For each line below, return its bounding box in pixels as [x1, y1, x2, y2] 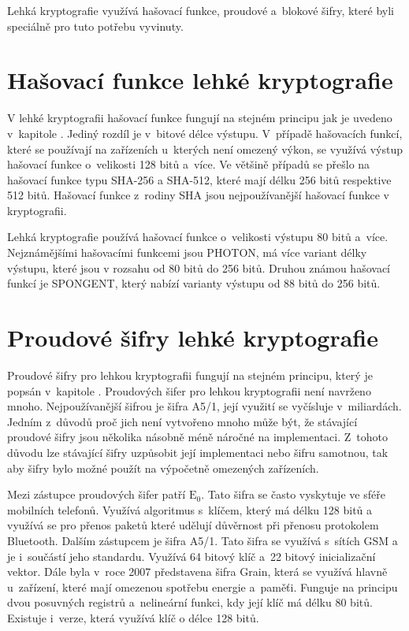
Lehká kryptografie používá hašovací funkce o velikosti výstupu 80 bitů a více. [7, 228, 389, 245]
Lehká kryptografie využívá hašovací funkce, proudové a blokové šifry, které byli [7, 2, 394, 18]
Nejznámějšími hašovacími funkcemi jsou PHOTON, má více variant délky [7, 244, 367, 261]
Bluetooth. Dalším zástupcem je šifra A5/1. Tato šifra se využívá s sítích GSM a [7, 532, 398, 548]
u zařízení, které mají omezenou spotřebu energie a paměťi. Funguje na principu [7, 578, 398, 595]
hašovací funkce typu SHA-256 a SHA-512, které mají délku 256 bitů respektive [7, 171, 392, 187]
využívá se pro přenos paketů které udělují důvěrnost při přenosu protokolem [7, 517, 379, 533]
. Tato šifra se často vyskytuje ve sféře [201, 486, 385, 503]
